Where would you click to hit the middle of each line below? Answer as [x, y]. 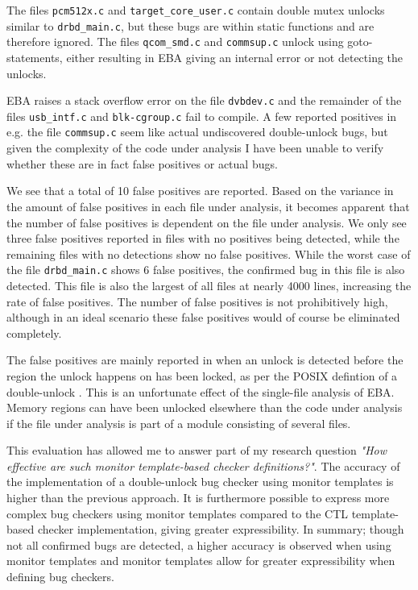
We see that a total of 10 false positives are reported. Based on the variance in [200, 191]
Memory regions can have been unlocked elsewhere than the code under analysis [205, 407]
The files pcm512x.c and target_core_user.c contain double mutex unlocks [196, 10]
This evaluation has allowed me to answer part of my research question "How [197, 450]
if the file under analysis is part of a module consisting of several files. [179, 423]
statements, [35, 57]
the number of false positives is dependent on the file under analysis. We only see [207, 222]
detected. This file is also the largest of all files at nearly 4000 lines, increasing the [209, 285]
